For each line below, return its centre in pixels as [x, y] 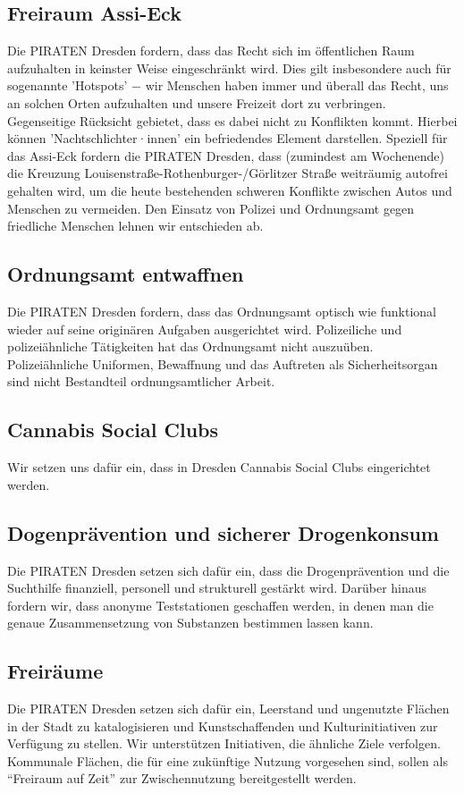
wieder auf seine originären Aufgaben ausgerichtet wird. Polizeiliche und [205, 329]
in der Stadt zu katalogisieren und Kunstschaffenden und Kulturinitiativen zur [223, 726]
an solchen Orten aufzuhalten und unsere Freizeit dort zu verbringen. [197, 102]
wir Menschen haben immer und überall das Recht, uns [297, 85]
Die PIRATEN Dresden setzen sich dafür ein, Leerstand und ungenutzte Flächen [228, 709]
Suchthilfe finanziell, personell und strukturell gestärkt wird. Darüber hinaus [217, 588]
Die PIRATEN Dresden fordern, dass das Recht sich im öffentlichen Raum [211, 51]
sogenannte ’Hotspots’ [67, 85]
